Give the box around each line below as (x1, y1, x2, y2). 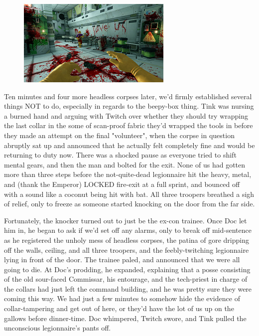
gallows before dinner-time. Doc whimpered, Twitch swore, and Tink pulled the (4, 313, 247, 323)
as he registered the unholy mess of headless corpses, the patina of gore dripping (4, 234, 249, 245)
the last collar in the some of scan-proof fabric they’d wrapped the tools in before (4, 120, 253, 131)
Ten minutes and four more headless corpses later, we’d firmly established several (4, 91, 252, 101)
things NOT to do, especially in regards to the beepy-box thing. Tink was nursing (4, 101, 254, 111)
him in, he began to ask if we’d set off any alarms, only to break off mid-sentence (4, 225, 252, 235)
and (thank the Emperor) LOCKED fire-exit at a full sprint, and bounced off (4, 178, 240, 189)
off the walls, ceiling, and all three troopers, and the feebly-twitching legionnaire (4, 244, 249, 255)
